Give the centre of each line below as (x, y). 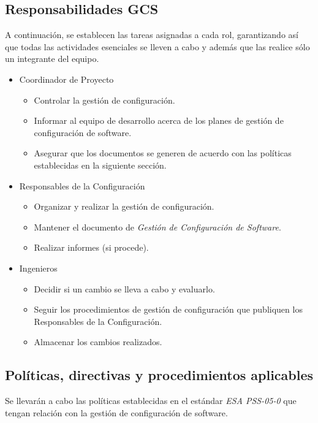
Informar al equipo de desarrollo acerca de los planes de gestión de (159, 120)
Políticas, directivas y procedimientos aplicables (159, 375)
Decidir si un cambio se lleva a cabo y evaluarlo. (124, 288)
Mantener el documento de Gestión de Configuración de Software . (157, 227)
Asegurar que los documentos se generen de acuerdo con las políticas (163, 153)
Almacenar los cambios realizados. (98, 342)
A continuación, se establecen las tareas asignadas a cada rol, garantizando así (152, 35)
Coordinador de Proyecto (66, 79)
